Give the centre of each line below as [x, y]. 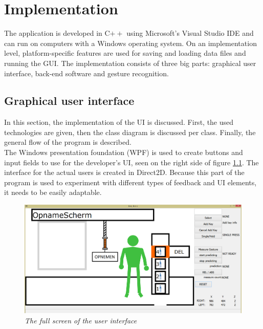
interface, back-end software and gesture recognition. [86, 73]
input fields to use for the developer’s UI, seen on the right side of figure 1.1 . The [131, 162]
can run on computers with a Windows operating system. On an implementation [130, 43]
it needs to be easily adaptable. [53, 192]
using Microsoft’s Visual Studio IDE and [190, 33]
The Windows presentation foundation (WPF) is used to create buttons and [124, 152]
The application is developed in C [57, 33]
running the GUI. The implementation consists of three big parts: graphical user [130, 63]
